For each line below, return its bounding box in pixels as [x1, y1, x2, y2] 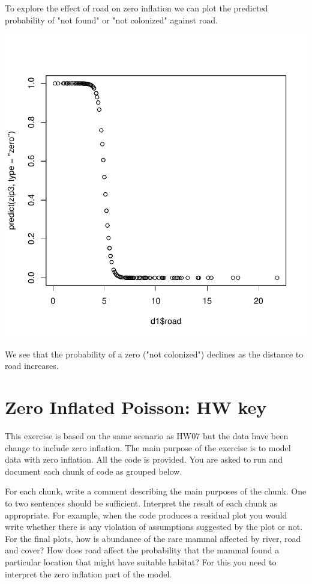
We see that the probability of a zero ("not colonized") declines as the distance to [5, 347, 304, 360]
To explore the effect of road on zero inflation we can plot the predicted [5, 2, 268, 14]
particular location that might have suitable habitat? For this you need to [5, 556, 277, 568]
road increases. [5, 359, 59, 372]
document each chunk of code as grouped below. [5, 464, 182, 477]
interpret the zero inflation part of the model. [5, 567, 172, 580]
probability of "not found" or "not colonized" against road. [5, 13, 218, 26]
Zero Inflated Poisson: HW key [5, 395, 267, 419]
